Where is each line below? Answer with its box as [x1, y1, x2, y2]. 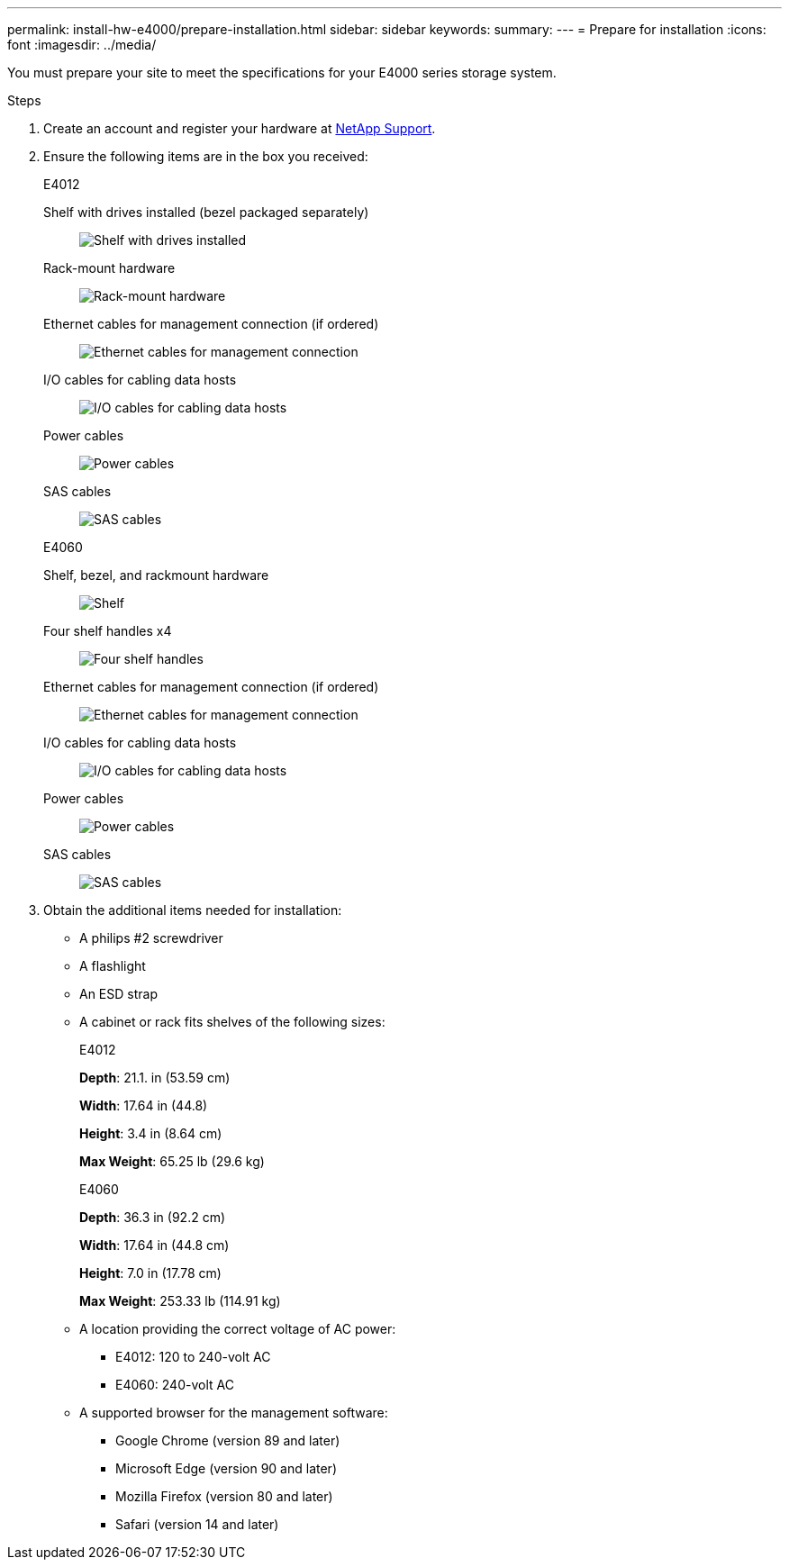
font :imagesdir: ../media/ [7, 37, 157, 52]
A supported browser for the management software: [79, 1405, 388, 1420]
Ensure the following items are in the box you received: [43, 149, 368, 164]
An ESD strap [79, 986, 158, 1001]
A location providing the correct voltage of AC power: [79, 1321, 396, 1336]
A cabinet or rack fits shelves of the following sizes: [79, 1014, 385, 1029]
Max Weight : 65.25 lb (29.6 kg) [79, 1154, 265, 1169]
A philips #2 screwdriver [79, 930, 223, 946]
